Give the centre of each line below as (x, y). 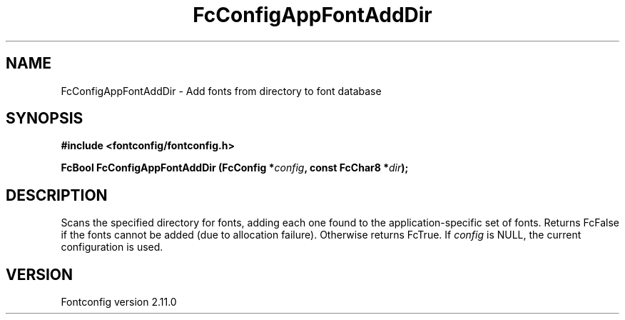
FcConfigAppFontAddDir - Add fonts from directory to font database (221, 91)
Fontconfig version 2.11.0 (119, 302)
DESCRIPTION (57, 195)
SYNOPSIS (45, 119)
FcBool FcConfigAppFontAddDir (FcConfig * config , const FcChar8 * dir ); (235, 168)
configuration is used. (112, 247)
